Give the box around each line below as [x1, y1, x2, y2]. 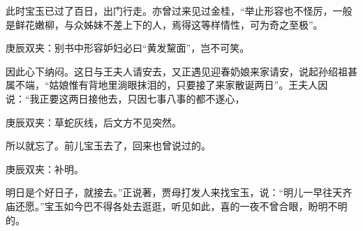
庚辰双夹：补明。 [6, 161, 84, 176]
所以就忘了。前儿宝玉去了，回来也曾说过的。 [6, 138, 211, 153]
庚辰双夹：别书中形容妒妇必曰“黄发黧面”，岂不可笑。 [6, 40, 250, 55]
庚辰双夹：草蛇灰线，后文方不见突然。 [6, 114, 181, 129]
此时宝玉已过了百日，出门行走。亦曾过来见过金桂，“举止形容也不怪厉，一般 [6, 3, 353, 17]
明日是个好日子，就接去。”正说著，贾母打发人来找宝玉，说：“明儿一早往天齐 [6, 185, 353, 200]
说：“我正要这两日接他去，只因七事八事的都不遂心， [6, 91, 245, 105]
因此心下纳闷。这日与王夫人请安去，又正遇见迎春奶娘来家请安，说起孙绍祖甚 [6, 64, 357, 78]
